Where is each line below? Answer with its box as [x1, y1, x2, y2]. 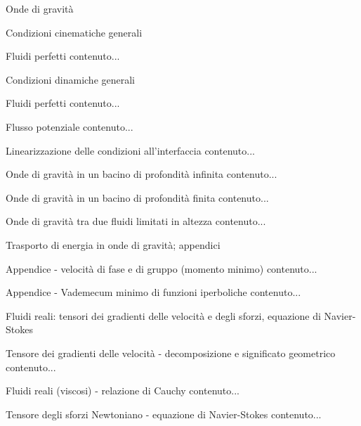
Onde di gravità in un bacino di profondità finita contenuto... [6, 190, 269, 205]
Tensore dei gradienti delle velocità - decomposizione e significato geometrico [6, 345, 336, 360]
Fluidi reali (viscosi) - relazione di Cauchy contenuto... [6, 383, 239, 398]
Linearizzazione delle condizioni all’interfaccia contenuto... [6, 143, 255, 157]
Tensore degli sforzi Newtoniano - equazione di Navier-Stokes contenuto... [6, 406, 322, 421]
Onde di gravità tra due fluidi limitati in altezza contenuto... [6, 214, 266, 228]
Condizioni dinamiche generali [6, 72, 136, 86]
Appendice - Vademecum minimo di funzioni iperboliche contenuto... [6, 285, 301, 299]
